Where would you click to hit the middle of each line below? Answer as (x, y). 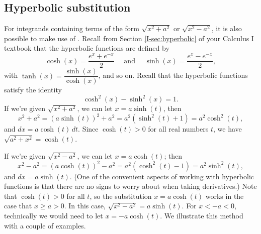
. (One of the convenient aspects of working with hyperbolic (162, 176)
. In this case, (85, 206)
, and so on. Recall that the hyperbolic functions (173, 75)
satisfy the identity (33, 90)
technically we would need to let (54, 216)
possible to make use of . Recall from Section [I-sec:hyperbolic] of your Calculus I (129, 38)
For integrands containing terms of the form (72, 28)
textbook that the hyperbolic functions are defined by (87, 48)
